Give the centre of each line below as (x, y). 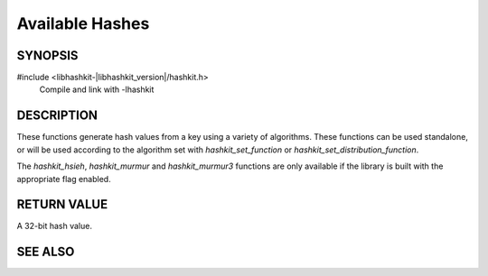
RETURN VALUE (62, 204)
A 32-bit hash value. (54, 226)
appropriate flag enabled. (64, 179)
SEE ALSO (46, 252)
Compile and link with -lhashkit (97, 89)
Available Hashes (83, 23)
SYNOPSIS (47, 55)
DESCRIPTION (57, 116)
